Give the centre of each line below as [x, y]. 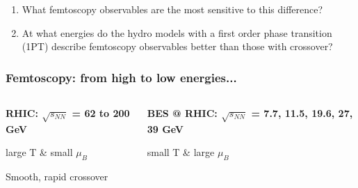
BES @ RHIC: [182, 113]
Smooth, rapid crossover [57, 177]
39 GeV [165, 128]
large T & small [39, 152]
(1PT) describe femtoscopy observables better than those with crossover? [177, 46]
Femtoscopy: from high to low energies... [121, 77]
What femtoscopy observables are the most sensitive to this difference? [172, 9]
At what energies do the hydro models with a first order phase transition [177, 32]
